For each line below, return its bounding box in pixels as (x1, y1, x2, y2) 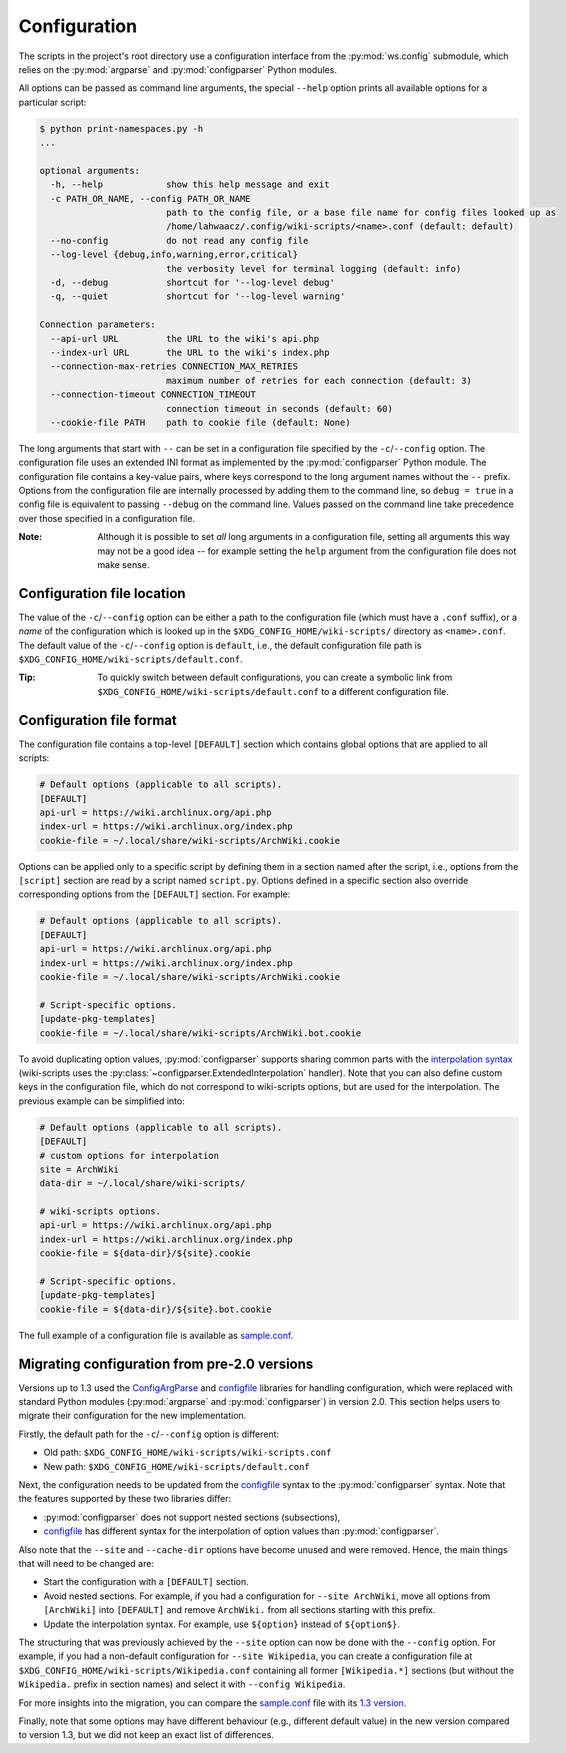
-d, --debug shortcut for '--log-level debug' (50, 277, 335, 288)
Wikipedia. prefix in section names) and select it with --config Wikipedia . (18, 1678, 346, 1690)
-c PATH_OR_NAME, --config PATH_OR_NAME (50, 193, 251, 204)
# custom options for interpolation (39, 1150, 220, 1161)
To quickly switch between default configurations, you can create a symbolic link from (97, 671, 453, 684)
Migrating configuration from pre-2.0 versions (18, 1355, 314, 1372)
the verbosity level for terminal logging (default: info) (165, 263, 462, 274)
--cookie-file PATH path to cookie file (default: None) (50, 416, 351, 428)
